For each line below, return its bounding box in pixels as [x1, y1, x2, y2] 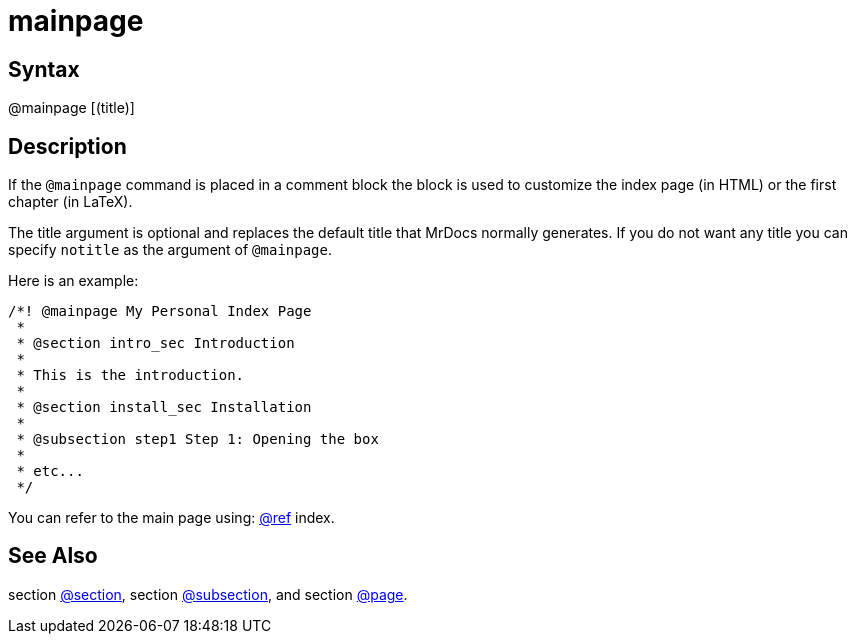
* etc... [16, 463, 84, 480]
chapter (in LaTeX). [8, 193, 133, 211]
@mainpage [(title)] [8, 99, 135, 117]
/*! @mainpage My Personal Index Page [8, 303, 312, 320]
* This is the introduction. [16, 367, 245, 384]
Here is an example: [8, 272, 139, 290]
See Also [8, 543, 98, 569]
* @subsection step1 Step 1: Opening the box [16, 431, 379, 448]
